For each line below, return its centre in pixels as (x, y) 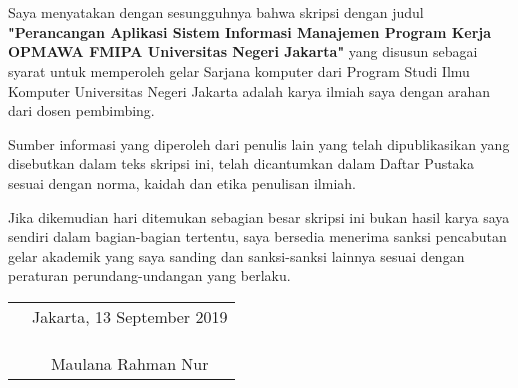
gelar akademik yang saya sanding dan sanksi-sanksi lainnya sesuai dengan (236, 255)
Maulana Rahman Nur (129, 363)
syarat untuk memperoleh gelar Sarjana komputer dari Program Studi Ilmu (239, 70)
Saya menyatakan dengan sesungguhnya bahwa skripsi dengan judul (216, 12)
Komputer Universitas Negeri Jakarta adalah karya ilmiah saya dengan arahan (249, 90)
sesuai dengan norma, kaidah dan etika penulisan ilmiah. (182, 182)
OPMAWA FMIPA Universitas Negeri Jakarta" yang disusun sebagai (243, 51)
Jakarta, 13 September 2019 (130, 316)
